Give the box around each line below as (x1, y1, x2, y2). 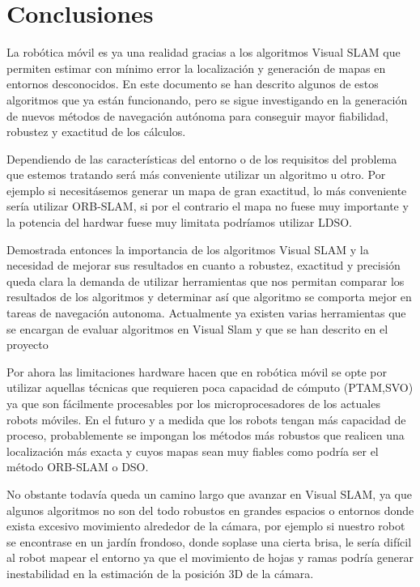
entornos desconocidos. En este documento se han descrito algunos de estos (6, 75, 379, 92)
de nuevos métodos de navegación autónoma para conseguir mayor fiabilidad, (6, 107, 388, 124)
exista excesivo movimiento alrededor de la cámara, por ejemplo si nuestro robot (6, 517, 405, 534)
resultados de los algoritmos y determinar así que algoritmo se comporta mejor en (6, 288, 412, 305)
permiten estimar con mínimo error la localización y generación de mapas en (6, 59, 386, 76)
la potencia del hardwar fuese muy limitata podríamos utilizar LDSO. (6, 214, 352, 231)
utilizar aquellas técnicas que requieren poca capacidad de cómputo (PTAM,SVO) (6, 379, 414, 396)
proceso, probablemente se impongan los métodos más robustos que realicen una (6, 427, 405, 444)
